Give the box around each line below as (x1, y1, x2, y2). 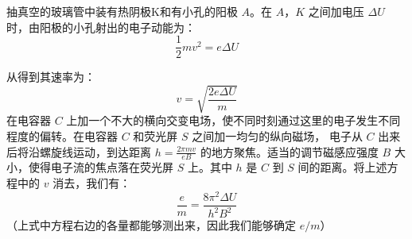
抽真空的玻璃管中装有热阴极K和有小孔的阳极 (6, 3, 238, 19)
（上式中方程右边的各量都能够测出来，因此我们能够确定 (6, 217, 296, 233)
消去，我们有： (52, 175, 131, 191)
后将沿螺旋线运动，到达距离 (6, 143, 151, 160)
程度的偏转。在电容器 (6, 127, 118, 144)
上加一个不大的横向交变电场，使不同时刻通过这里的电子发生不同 (66, 112, 401, 129)
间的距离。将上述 (297, 159, 387, 175)
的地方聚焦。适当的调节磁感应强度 (200, 143, 379, 160)
